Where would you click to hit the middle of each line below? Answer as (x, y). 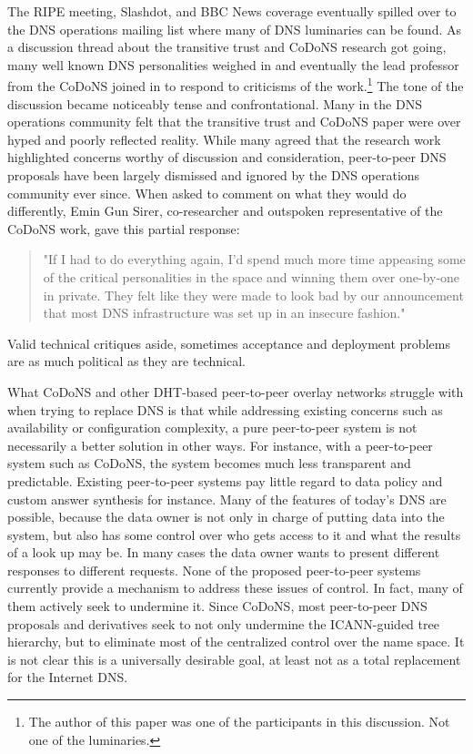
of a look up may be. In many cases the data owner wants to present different (224, 552)
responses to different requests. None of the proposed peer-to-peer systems (214, 570)
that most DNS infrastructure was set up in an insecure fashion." (224, 313)
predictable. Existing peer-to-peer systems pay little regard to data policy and (225, 480)
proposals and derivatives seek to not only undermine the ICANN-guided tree (223, 623)
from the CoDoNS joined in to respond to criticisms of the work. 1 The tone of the (236, 85)
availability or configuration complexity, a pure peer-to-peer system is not (212, 428)
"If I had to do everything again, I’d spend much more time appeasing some (254, 259)
